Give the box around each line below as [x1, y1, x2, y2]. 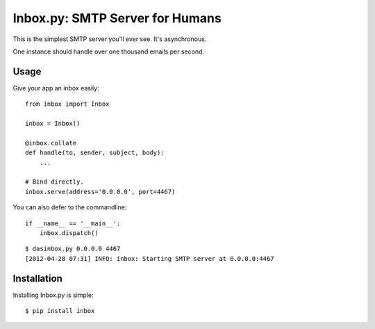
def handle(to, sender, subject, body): [25, 149, 165, 157]
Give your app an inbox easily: [12, 83, 100, 92]
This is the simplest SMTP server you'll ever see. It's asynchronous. [12, 35, 207, 43]
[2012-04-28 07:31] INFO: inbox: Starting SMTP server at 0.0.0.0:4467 [25, 255, 274, 262]
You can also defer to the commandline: [12, 203, 127, 211]
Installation [12, 272, 62, 284]
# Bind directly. [25, 178, 84, 186]
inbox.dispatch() [39, 229, 99, 236]
